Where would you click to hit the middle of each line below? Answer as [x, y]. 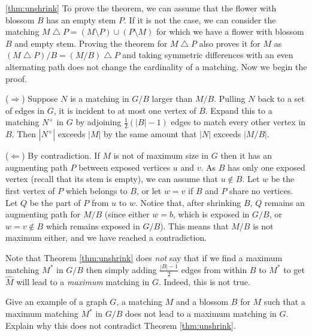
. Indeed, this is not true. [204, 281]
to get [294, 269]
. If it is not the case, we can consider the [200, 19]
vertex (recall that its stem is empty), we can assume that [112, 179]
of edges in [25, 110]
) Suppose [40, 99]
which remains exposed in [93, 225]
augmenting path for [43, 214]
